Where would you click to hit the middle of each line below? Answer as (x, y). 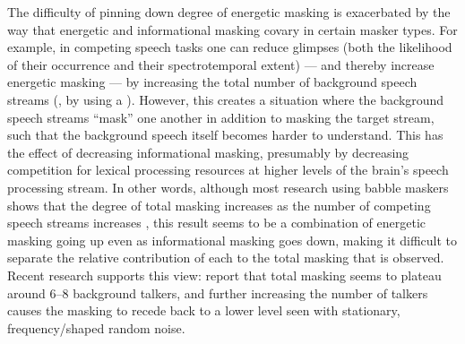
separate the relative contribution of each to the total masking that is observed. (226, 258)
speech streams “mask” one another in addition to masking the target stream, (221, 117)
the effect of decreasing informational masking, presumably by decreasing (208, 152)
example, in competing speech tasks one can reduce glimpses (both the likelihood (230, 47)
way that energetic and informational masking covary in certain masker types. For (232, 29)
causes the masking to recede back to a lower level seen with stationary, (204, 310)
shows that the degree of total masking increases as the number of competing (219, 205)
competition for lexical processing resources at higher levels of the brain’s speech (228, 170)
